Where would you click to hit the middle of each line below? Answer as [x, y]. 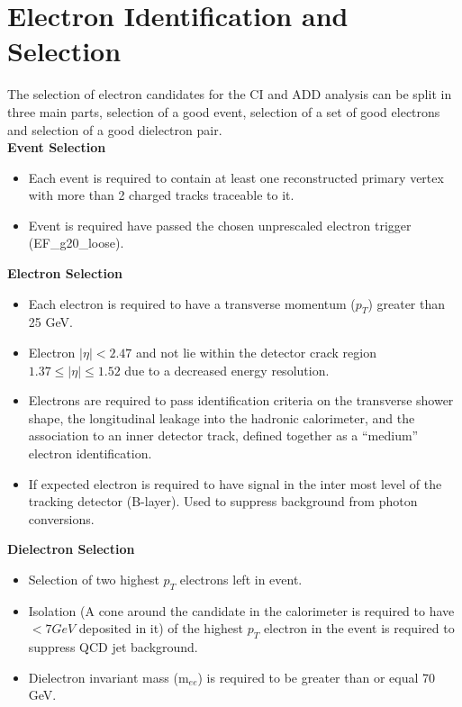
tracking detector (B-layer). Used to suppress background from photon [223, 501]
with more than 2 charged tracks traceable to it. [161, 195]
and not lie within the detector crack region [256, 353]
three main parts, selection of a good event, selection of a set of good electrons [224, 111]
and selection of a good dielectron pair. [115, 129]
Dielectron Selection [71, 549]
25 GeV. [50, 322]
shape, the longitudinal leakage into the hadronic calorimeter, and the [222, 417]
